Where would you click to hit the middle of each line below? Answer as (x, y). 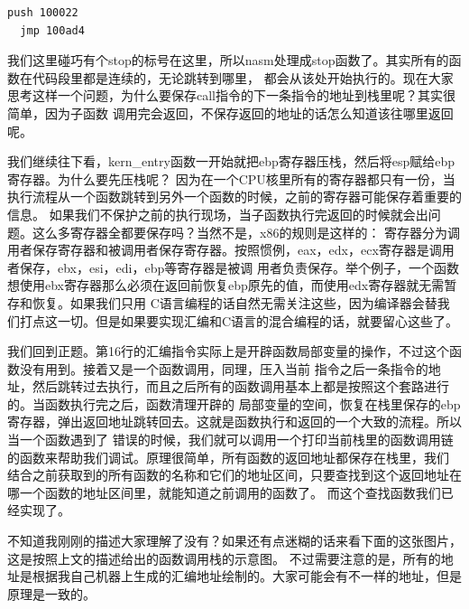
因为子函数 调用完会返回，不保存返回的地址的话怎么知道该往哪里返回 (249, 112)
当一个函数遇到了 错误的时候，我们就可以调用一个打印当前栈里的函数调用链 (230, 440)
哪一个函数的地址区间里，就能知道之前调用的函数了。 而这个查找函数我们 (224, 492)
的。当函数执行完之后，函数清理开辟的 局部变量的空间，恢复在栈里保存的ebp (234, 403)
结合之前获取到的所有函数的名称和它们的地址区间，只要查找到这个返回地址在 (234, 475)
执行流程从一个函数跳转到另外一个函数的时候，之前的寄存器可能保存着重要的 (234, 197)
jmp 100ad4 (52, 30)
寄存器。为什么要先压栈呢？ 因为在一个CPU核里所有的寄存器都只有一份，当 (231, 178)
